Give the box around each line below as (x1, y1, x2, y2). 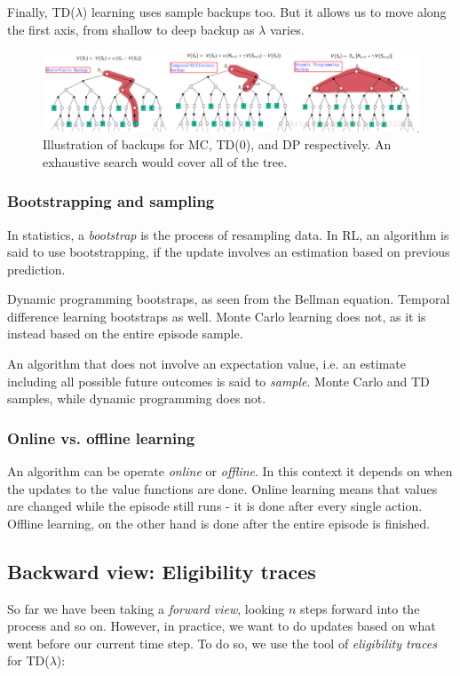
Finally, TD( (7, 3, 75, 20)
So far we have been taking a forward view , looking (7, 599, 285, 617)
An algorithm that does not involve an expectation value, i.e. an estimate (7, 354, 406, 373)
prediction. (7, 259, 66, 278)
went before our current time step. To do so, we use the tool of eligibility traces (7, 633, 437, 652)
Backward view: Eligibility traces (7, 557, 316, 585)
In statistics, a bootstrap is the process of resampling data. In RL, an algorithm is (7, 225, 449, 243)
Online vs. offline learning (7, 426, 195, 449)
